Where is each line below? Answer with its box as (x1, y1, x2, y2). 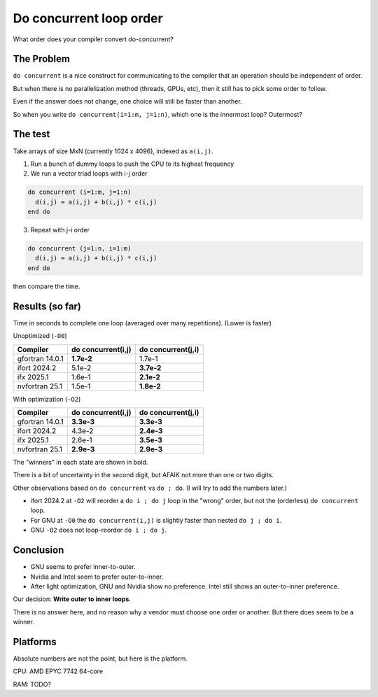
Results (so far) (13, 300, 82, 312)
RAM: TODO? (13, 680, 52, 689)
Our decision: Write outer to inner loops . (13, 595, 131, 603)
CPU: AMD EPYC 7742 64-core (13, 667, 104, 675)
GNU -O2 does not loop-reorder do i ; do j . (30, 526, 167, 535)
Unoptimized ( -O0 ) (13, 332, 67, 340)
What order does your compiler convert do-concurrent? (13, 35, 174, 43)
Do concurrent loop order (13, 10, 164, 26)
